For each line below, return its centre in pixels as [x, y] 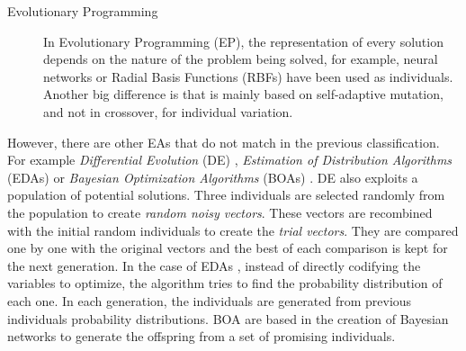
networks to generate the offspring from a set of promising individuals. [202, 336]
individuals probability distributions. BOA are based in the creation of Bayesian [228, 318]
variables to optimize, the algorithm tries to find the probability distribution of [225, 283]
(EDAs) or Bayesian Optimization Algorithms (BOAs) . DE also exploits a [213, 177]
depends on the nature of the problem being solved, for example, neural [241, 59]
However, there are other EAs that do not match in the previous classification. [224, 142]
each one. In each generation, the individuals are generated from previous [210, 300]
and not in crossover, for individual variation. [168, 111]
